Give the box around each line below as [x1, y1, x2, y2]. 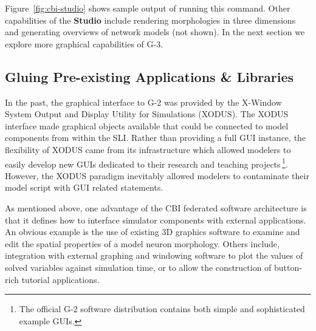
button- [274, 261, 302, 273]
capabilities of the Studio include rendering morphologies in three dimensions [5, 13, 296, 26]
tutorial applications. [21, 273, 100, 285]
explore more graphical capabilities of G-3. [5, 37, 163, 50]
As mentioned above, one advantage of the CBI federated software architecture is [5, 201, 307, 214]
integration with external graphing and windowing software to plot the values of [5, 249, 303, 262]
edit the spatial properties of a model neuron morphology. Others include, [5, 237, 280, 250]
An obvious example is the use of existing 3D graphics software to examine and [5, 225, 300, 238]
